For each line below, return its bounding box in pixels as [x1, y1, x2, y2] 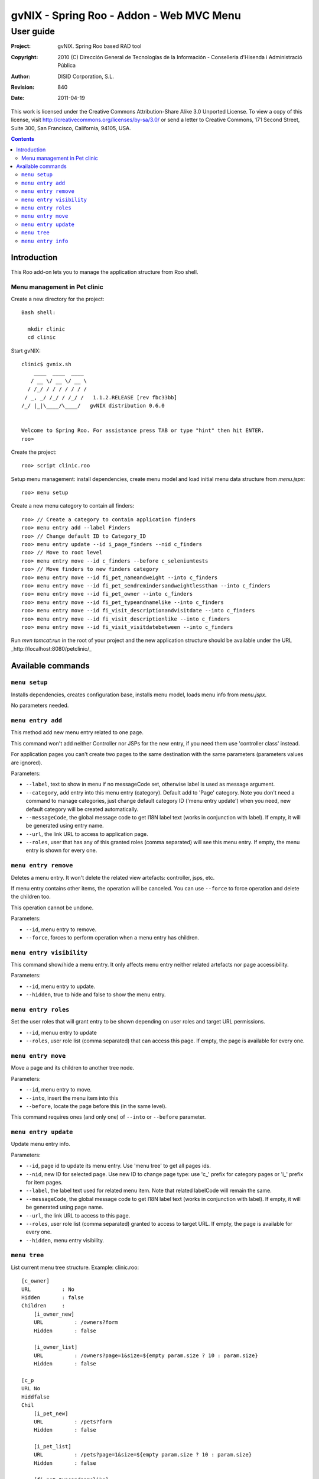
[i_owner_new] [33, 1310, 75, 1317]
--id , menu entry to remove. [25, 926, 97, 933]
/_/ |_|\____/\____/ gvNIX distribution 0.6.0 [21, 402, 165, 409]
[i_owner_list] [33, 1344, 78, 1351]
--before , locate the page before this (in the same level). [25, 1102, 167, 1109]
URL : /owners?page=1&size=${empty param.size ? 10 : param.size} [33, 1352, 258, 1359]
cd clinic [27, 334, 56, 341]
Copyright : [11, 53, 38, 60]
